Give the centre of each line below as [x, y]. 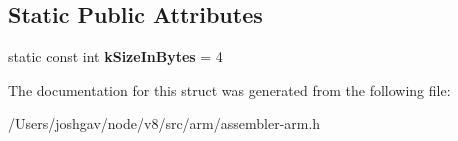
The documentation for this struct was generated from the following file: [229, 89]
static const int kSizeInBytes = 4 [115, 56]
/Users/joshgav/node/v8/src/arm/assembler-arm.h [164, 123]
